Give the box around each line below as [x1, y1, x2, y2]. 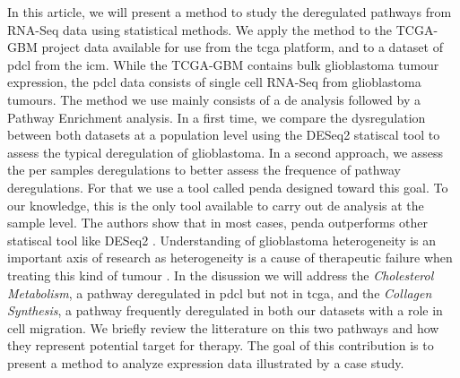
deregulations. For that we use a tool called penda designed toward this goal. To [7, 177, 448, 196]
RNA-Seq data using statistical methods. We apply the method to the [7, 20, 393, 39]
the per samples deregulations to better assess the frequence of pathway [7, 160, 401, 179]
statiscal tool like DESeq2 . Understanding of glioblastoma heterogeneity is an [7, 230, 437, 249]
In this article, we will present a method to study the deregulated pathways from [7, 3, 452, 21]
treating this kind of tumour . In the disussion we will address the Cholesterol [7, 265, 434, 284]
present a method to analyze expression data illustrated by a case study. [7, 353, 404, 372]
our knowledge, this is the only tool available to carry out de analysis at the [7, 195, 424, 214]
